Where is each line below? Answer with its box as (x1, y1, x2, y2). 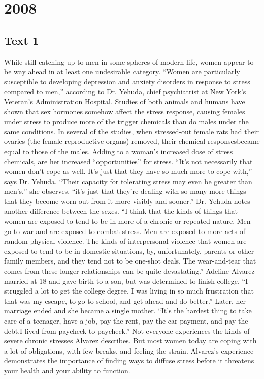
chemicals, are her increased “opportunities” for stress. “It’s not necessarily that (4, 156, 253, 166)
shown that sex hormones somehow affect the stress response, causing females (4, 106, 245, 116)
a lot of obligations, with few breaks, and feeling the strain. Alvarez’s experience (4, 345, 254, 356)
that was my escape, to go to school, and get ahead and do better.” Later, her (4, 295, 246, 306)
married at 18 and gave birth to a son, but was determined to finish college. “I (4, 275, 248, 286)
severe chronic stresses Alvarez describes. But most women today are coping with (4, 335, 257, 346)
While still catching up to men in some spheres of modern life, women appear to (4, 56, 254, 67)
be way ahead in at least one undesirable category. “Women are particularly (4, 66, 240, 77)
